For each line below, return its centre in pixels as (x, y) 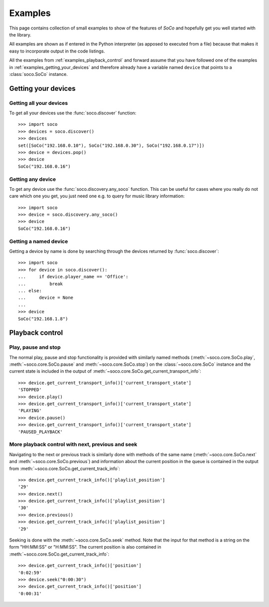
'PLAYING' (30, 411)
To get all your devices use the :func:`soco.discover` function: (73, 113)
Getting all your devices (39, 103)
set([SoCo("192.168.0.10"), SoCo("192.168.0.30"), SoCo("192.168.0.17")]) (111, 145)
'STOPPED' (30, 390)
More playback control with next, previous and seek (73, 445)
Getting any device (33, 179)
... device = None (46, 298)
